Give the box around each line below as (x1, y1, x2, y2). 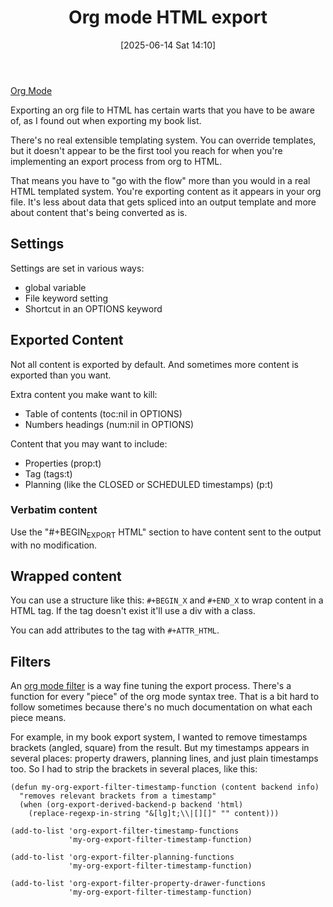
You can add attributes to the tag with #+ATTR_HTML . (10, 624, 220, 636)
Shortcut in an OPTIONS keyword (24, 302, 163, 315)
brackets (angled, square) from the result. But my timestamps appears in (10, 742, 310, 754)
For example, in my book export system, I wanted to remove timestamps (10, 731, 308, 743)
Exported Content (10, 332, 124, 349)
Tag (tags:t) (24, 467, 73, 480)
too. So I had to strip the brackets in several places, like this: (10, 763, 258, 775)
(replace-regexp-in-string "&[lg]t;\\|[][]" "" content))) (28, 809, 280, 819)
